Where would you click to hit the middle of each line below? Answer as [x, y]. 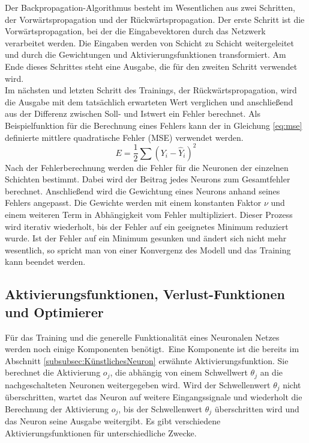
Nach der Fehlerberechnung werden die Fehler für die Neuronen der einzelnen [147, 167]
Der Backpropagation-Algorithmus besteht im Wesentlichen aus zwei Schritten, [150, 7]
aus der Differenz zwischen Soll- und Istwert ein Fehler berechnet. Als [133, 113]
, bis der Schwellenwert [160, 408]
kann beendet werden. [45, 262]
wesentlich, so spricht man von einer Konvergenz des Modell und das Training [148, 249]
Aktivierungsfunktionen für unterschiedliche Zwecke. [101, 432]
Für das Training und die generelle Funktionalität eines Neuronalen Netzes [142, 337]
